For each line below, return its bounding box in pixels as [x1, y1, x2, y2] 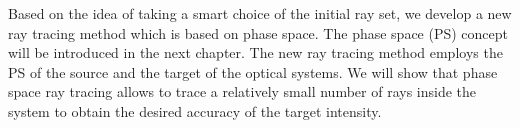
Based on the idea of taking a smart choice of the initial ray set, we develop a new [8, 3, 512, 23]
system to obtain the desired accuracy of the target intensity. [8, 100, 382, 121]
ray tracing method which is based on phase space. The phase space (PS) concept [8, 22, 509, 43]
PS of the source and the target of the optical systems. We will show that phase [8, 61, 498, 82]
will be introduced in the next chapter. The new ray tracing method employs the [8, 42, 503, 63]
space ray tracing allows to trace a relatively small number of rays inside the [8, 81, 477, 102]
